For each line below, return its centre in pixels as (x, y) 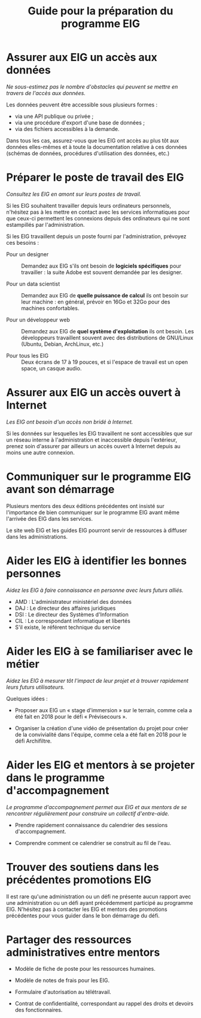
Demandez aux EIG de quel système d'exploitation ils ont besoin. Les (108, 331)
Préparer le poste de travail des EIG (95, 177)
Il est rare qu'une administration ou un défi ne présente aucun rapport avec (99, 897)
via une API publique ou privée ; (54, 116)
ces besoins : (23, 242)
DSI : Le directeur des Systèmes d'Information (71, 614)
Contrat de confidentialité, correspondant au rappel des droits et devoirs (104, 1004)
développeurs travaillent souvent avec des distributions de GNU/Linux (107, 338)
